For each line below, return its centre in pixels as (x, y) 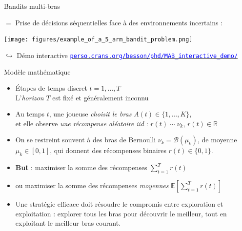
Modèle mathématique (37, 71)
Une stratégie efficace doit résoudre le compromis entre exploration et (119, 204)
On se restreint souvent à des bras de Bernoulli (86, 140)
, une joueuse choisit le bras (90, 114)
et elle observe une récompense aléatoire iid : (82, 123)
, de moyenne (217, 140)
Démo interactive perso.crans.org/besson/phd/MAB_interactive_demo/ (127, 55)
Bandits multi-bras (32, 6)
